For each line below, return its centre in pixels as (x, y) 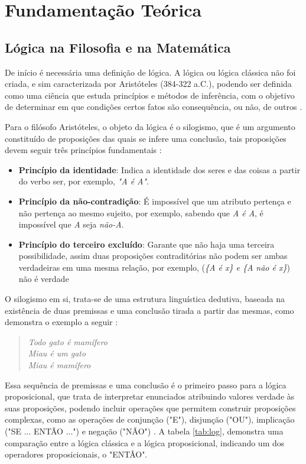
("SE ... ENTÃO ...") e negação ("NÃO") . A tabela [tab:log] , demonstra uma (144, 431)
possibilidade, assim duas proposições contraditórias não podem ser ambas (153, 256)
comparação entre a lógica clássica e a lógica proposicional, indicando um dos (145, 442)
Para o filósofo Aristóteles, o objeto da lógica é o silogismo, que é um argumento (150, 126)
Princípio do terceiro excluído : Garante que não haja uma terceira (147, 244)
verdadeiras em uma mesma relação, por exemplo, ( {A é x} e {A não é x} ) (154, 267)
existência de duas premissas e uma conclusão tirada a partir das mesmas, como (149, 310)
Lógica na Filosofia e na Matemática (118, 47)
